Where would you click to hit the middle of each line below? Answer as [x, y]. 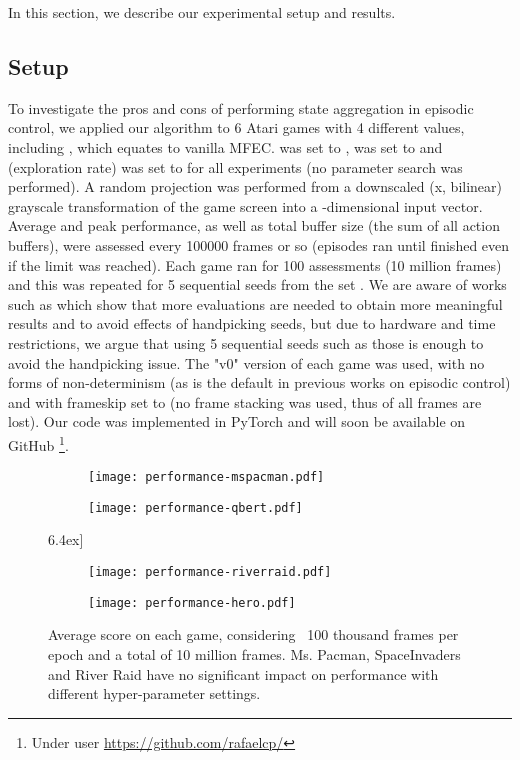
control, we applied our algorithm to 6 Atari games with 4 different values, [236, 127]
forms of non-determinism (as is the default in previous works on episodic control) [259, 382]
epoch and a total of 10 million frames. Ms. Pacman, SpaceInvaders [254, 653]
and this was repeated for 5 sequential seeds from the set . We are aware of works [257, 284]
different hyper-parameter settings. [154, 693]
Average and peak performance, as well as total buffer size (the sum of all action [254, 225]
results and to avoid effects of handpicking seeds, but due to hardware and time [252, 323]
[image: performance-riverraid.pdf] [210, 572]
